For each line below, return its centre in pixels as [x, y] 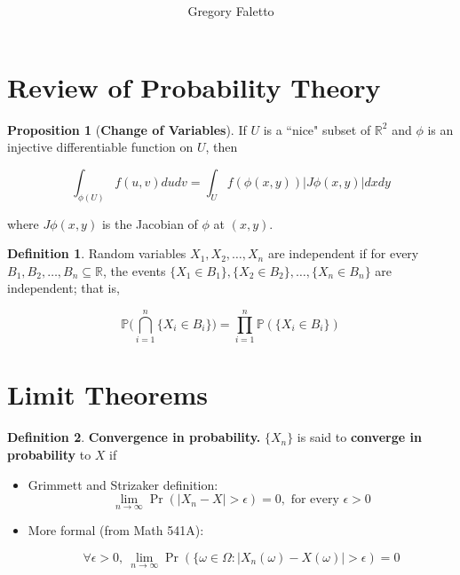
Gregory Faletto [231, 11]
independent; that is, [63, 288]
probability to [49, 454]
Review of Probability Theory [194, 87]
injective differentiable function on [100, 147]
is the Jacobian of [150, 223]
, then [222, 147]
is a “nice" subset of [317, 129]
